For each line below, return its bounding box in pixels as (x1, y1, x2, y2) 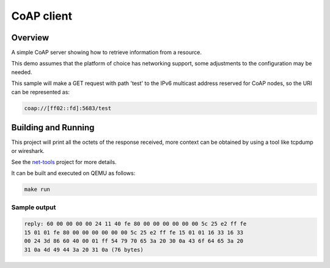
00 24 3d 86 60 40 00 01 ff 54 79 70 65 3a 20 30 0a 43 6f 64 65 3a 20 (24, 237, 244, 245)
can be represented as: (11, 88, 70, 95)
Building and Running (11, 122, 95, 133)
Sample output (11, 203, 56, 211)
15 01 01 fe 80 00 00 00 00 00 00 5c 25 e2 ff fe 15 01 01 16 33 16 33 (24, 229, 244, 236)
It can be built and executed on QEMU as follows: (11, 169, 136, 177)
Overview (11, 32, 50, 43)
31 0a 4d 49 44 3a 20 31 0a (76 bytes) (24, 246, 144, 253)
